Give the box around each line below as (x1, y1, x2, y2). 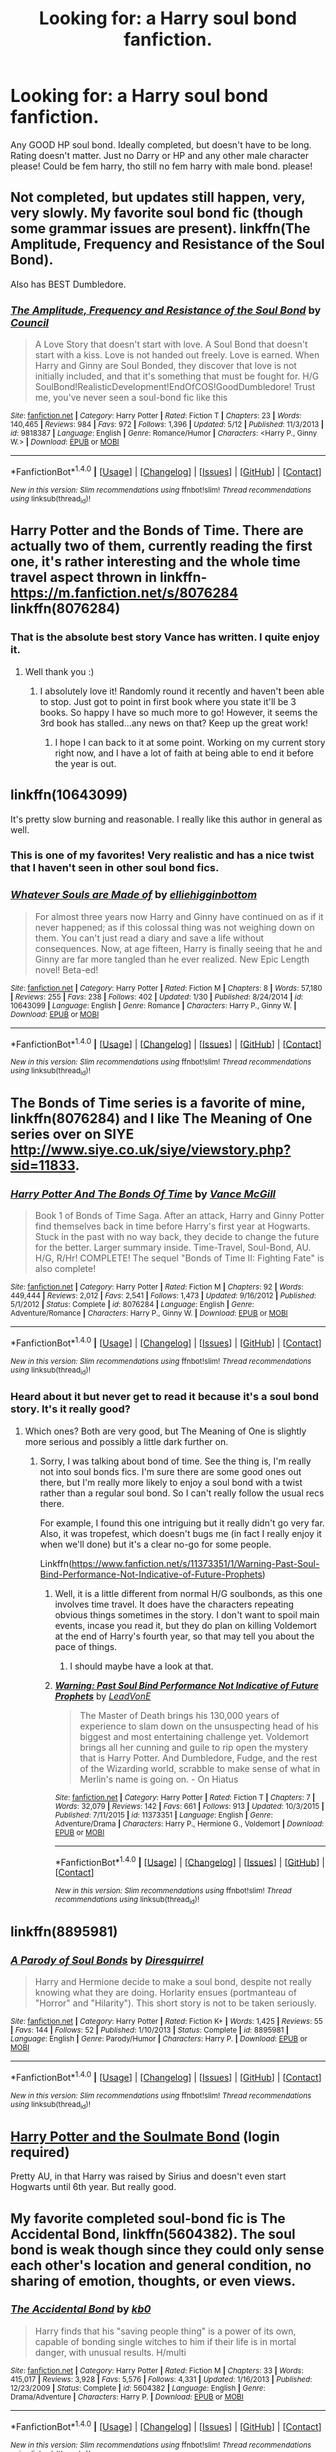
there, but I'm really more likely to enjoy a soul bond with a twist (39, 1476, 303, 1488)
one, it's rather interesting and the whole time (10, 553, 301, 571)
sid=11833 (10, 1157, 76, 1174)
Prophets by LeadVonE (54, 1690, 152, 1702)
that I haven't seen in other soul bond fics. (10, 861, 220, 875)
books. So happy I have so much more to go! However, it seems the (39, 706, 318, 718)
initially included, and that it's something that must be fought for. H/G (34, 370, 320, 382)
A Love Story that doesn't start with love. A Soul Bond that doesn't (34, 338, 308, 351)
